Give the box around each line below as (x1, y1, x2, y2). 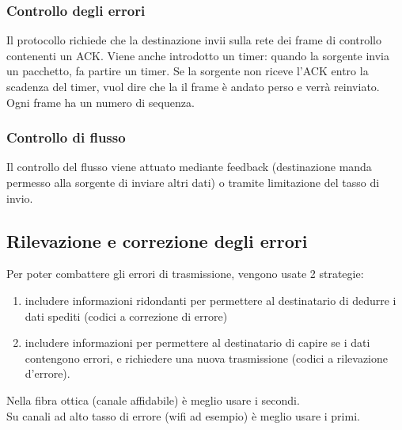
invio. (6, 189, 33, 206)
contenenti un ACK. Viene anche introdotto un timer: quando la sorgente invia (6, 47, 389, 63)
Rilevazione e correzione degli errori (6, 228, 308, 253)
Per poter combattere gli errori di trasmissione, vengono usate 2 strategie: (6, 265, 364, 282)
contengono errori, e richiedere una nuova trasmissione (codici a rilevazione (25, 349, 389, 366)
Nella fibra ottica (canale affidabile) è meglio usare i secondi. (6, 391, 300, 408)
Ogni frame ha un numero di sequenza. (6, 93, 195, 110)
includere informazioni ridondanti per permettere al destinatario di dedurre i (25, 291, 396, 308)
